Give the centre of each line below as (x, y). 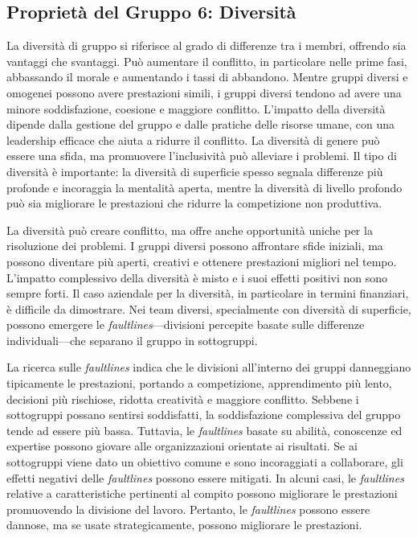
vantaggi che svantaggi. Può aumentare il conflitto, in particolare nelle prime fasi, (207, 61)
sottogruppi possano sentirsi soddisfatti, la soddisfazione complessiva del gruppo (204, 415)
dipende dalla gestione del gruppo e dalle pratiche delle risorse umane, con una (201, 124)
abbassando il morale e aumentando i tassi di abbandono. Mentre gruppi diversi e (207, 77)
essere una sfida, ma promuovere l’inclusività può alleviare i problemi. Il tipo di (202, 156)
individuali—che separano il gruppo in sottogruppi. (132, 340)
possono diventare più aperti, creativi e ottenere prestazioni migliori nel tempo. (202, 261)
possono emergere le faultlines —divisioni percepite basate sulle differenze (186, 324)
